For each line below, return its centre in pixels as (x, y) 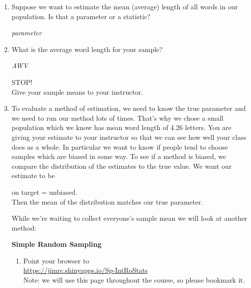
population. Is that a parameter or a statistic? (81, 16)
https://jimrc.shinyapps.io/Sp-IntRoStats (85, 270)
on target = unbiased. (44, 192)
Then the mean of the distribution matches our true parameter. (107, 201)
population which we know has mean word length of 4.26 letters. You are (121, 127)
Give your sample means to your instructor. (77, 92)
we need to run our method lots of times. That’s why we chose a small (117, 118)
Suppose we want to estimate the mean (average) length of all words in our (125, 6)
